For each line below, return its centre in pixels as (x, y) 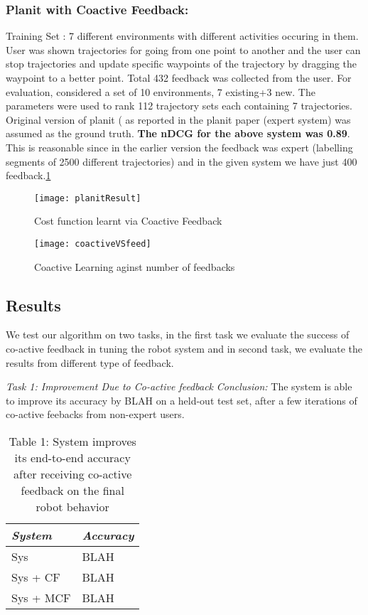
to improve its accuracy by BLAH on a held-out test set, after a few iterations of (182, 400)
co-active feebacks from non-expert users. (95, 414)
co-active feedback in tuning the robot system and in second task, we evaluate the (184, 349)
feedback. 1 (28, 175)
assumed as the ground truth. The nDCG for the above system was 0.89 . (178, 133)
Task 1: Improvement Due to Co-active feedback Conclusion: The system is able (179, 386)
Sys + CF (36, 577)
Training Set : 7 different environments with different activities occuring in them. (182, 36)
